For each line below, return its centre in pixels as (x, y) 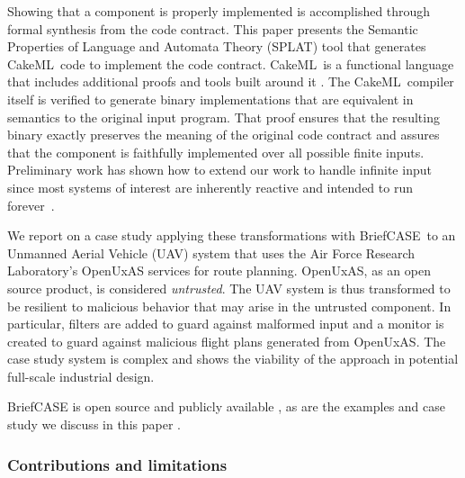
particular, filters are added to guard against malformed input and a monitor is (226, 324)
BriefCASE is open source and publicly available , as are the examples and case (226, 406)
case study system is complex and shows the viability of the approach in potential (233, 359)
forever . (31, 205)
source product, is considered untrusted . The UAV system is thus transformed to (229, 288)
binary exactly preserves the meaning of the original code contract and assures (224, 135)
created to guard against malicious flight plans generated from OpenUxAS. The (227, 341)
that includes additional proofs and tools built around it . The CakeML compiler (231, 81)
